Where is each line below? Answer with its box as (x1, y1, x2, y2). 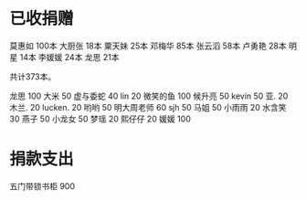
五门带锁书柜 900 (9, 180, 76, 192)
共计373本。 (9, 70, 57, 82)
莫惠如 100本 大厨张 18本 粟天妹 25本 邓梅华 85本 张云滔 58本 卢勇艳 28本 (9, 40, 288, 51)
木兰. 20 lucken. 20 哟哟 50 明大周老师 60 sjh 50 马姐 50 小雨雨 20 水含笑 (9, 101, 287, 112)
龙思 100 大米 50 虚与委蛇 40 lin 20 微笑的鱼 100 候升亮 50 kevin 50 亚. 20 (9, 90, 289, 101)
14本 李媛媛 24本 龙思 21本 (19, 51, 121, 62)
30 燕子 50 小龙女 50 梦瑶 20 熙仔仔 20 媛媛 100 (9, 113, 192, 124)
